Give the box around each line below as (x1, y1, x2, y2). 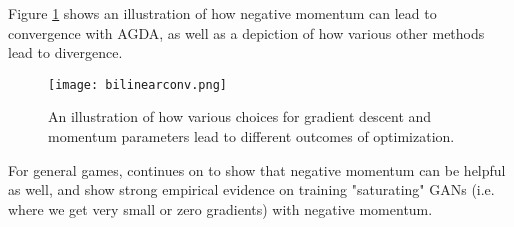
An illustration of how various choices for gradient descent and (48, 106, 432, 127)
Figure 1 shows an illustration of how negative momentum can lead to (8, 3, 437, 23)
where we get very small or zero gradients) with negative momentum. (8, 198, 433, 219)
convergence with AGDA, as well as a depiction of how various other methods (8, 22, 485, 43)
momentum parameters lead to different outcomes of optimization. (48, 126, 455, 147)
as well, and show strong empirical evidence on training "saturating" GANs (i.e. (8, 179, 495, 200)
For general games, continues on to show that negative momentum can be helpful (8, 159, 506, 180)
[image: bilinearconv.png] (48, 77, 227, 92)
